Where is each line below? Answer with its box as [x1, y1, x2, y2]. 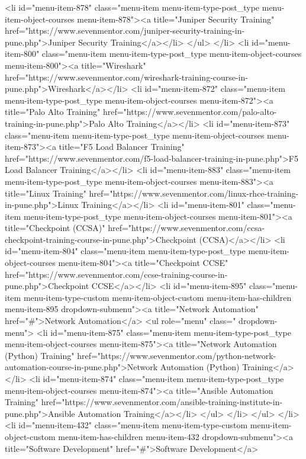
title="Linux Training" [5, 187, 86, 199]
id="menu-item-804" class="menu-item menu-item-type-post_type [5, 245, 246, 257]
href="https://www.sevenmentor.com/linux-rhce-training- [89, 187, 299, 199]
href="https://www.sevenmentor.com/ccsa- [108, 222, 265, 234]
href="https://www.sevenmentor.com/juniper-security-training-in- [5, 24, 245, 37]
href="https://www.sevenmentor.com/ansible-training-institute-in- [41, 396, 283, 408]
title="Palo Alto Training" [5, 105, 101, 118]
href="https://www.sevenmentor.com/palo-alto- [102, 105, 277, 118]
